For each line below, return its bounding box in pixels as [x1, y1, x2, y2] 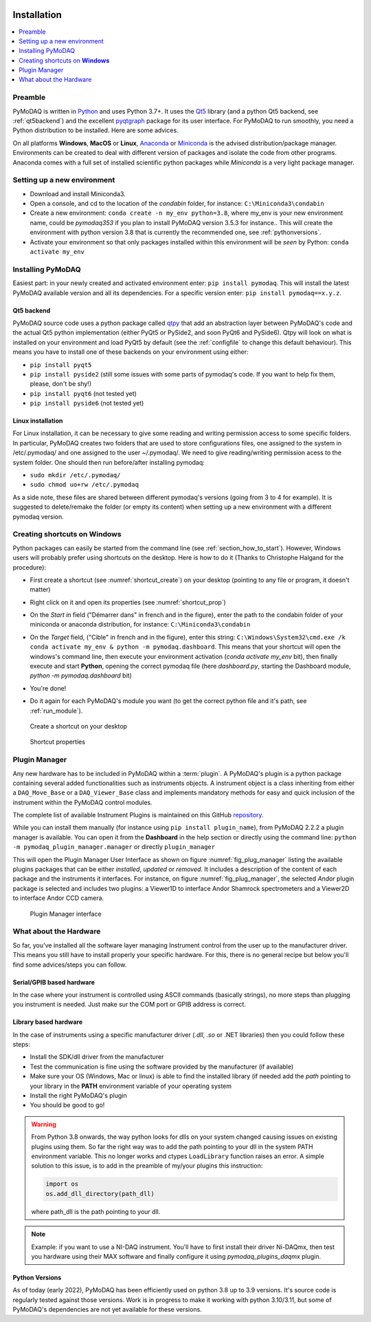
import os [45, 1180, 79, 1188]
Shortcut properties [30, 737, 86, 746]
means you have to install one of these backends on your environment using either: [12, 348, 249, 356]
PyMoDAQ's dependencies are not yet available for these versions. [12, 1305, 202, 1314]
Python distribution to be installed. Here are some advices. [12, 126, 179, 134]
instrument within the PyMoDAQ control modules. [12, 798, 153, 806]
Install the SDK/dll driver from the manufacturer [30, 1053, 164, 1061]
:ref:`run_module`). [30, 706, 83, 715]
